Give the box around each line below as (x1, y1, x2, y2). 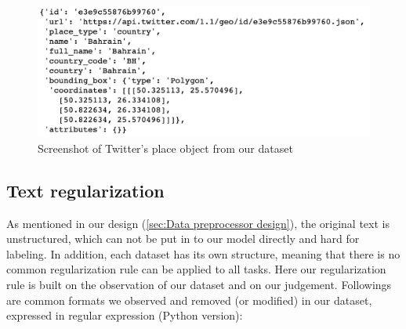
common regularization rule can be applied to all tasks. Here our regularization (6, 261, 386, 277)
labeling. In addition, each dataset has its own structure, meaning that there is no (6, 245, 401, 262)
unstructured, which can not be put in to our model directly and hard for (6, 230, 360, 247)
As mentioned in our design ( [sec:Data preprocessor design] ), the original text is (6, 215, 390, 231)
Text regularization (6, 178, 165, 202)
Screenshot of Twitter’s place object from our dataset (38, 139, 293, 156)
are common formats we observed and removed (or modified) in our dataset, (6, 291, 372, 308)
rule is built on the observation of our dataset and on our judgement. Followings (6, 277, 392, 293)
